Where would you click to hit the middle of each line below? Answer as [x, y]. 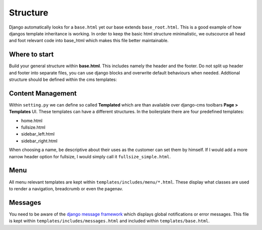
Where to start [31, 54]
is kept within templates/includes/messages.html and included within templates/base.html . [109, 221]
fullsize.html [33, 127]
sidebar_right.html [39, 141]
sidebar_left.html [38, 134]
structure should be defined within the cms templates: [63, 79]
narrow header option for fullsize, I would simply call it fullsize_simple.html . [90, 156]
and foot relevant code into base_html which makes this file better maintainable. [89, 41]
